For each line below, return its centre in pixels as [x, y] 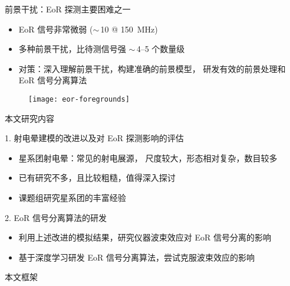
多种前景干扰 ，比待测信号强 [72, 49]
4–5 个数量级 [161, 49]
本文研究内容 [29, 118]
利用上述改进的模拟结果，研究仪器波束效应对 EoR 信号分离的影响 [145, 237]
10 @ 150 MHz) [129, 29]
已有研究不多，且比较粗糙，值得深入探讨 [97, 178]
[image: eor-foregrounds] [79, 99]
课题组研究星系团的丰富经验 [72, 197]
